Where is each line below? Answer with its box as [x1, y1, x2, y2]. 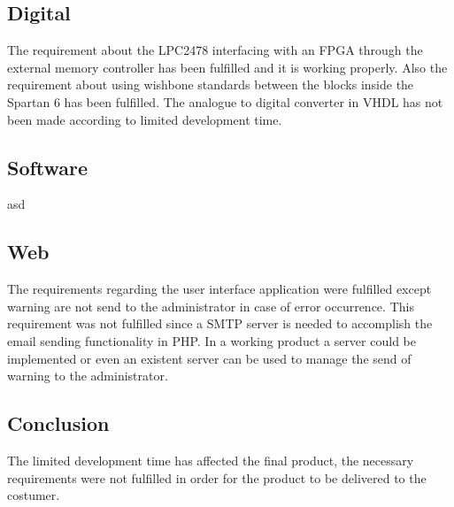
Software [7, 153, 88, 181]
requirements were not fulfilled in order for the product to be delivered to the [7, 468, 427, 487]
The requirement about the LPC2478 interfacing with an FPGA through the [7, 41, 423, 59]
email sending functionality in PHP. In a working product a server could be [7, 331, 416, 350]
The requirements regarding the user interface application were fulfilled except [7, 280, 432, 298]
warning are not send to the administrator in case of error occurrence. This [7, 296, 414, 315]
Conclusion [7, 410, 110, 437]
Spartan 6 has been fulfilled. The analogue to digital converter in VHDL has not [7, 92, 443, 111]
